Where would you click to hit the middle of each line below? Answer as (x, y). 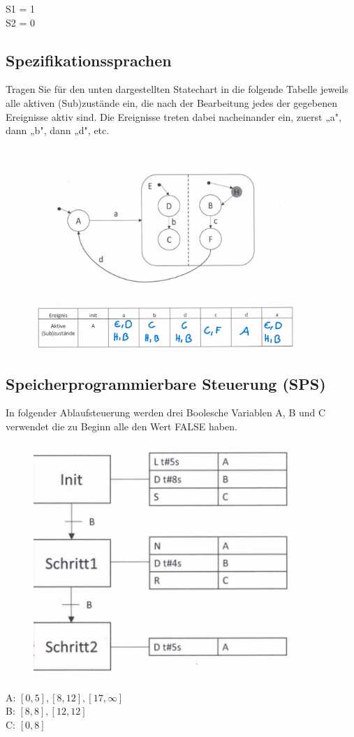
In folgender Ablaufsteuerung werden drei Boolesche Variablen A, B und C (166, 413)
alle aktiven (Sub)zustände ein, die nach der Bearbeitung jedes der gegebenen (171, 102)
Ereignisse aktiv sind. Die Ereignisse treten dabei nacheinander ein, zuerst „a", (174, 116)
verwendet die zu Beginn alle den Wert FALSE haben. (121, 426)
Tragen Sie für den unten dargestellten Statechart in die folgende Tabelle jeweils (177, 89)
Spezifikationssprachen (89, 60)
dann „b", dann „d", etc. (58, 130)
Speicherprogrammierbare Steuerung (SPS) (166, 383)
